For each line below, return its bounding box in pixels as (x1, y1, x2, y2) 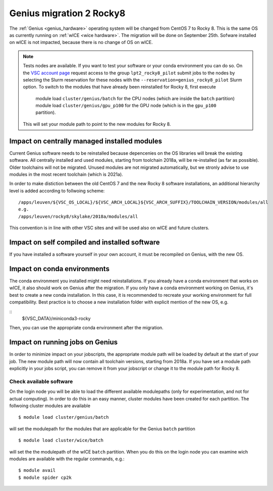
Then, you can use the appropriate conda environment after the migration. (9, 325, 163, 331)
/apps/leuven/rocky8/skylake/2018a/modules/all (18, 213, 138, 219)
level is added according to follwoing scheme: (9, 188, 105, 194)
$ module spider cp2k (18, 474, 72, 480)
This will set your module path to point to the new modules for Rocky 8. (23, 121, 171, 127)
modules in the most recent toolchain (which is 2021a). (9, 171, 123, 177)
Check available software (9, 378, 73, 385)
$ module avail (18, 468, 56, 473)
